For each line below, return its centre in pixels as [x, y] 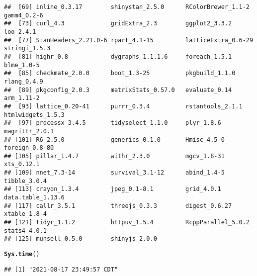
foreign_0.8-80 [29, 148]
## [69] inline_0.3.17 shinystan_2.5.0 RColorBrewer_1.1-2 [127, 7]
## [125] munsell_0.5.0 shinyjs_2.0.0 [81, 239]
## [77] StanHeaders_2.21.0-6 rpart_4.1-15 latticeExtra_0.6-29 [129, 40]
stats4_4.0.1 [25, 230]
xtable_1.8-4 [25, 214]
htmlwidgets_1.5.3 [34, 115]
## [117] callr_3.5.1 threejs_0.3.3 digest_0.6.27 [118, 206]
